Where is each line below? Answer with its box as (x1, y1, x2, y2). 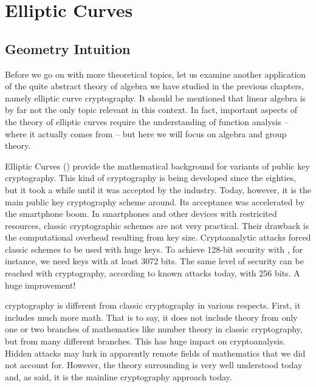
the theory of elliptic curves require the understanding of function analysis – (5, 115, 289, 128)
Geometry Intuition (5, 39, 131, 58)
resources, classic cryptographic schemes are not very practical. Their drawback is (5, 219, 309, 231)
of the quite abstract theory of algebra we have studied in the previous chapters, (5, 80, 304, 92)
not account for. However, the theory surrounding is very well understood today (5, 358, 303, 371)
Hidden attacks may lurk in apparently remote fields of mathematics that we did (5, 346, 306, 359)
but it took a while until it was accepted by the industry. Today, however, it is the (5, 183, 311, 196)
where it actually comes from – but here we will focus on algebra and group (5, 127, 287, 140)
